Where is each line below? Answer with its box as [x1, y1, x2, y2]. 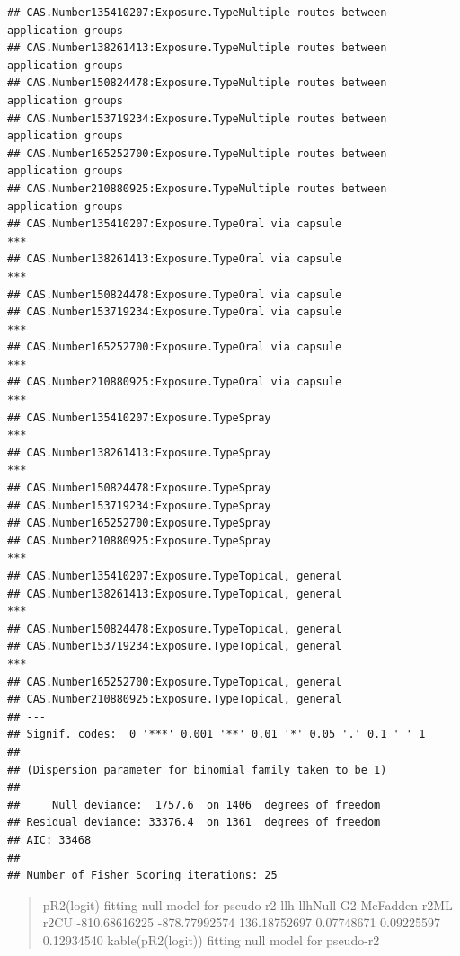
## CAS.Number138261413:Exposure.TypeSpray [7, 446, 271, 459]
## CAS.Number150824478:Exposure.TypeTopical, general [7, 622, 342, 635]
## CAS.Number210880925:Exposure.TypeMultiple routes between [7, 181, 387, 195]
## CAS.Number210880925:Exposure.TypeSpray [7, 534, 271, 547]
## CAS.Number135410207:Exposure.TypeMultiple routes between [7, 6, 387, 19]
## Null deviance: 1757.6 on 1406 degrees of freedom [7, 798, 381, 811]
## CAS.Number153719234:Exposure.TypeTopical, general [7, 640, 342, 653]
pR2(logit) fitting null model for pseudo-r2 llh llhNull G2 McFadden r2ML [42, 895, 453, 914]
